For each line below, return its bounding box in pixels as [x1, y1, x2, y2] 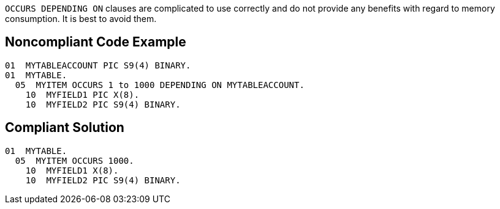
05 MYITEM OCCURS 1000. [15, 155, 134, 166]
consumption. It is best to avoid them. [5, 13, 157, 24]
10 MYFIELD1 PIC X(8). [25, 89, 140, 100]
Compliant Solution [5, 120, 124, 136]
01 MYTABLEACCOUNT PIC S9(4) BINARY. [5, 60, 191, 70]
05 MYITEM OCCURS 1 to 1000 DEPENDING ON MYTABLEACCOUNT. [15, 79, 305, 90]
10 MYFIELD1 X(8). [25, 165, 119, 175]
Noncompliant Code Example [5, 34, 186, 50]
